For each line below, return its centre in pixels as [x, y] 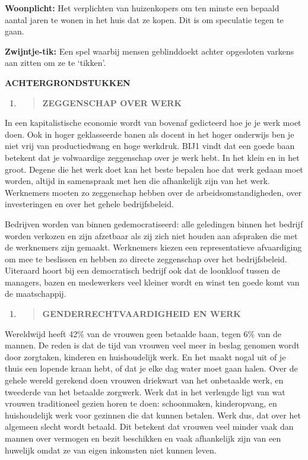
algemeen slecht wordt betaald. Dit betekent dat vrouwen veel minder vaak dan [149, 426]
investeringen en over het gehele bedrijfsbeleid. [89, 204]
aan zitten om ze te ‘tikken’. [55, 63]
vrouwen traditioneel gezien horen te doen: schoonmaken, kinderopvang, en [141, 403]
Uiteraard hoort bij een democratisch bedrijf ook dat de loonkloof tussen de [143, 270]
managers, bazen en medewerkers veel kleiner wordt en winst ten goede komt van [152, 282]
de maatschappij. [36, 294]
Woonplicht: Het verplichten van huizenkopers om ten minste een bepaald [142, 8]
